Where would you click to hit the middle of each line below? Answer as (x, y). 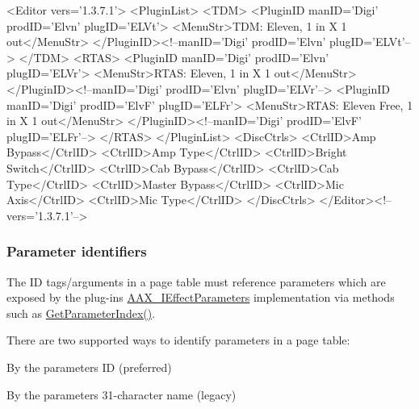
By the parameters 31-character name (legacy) (122, 394)
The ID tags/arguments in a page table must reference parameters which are (196, 281)
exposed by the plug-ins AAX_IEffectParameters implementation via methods (201, 297)
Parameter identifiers (77, 251)
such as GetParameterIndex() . (81, 313)
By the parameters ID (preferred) (89, 367)
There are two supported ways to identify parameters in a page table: (178, 340)
